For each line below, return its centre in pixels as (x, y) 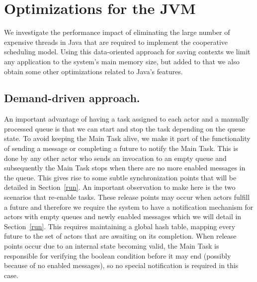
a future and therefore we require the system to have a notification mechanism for (129, 207)
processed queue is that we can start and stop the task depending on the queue (125, 128)
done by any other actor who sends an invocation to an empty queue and (115, 158)
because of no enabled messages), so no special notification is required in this (121, 265)
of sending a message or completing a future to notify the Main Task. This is (121, 148)
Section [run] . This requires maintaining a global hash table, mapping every (120, 226)
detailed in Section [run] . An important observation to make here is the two (120, 187)
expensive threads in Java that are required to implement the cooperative (116, 42)
